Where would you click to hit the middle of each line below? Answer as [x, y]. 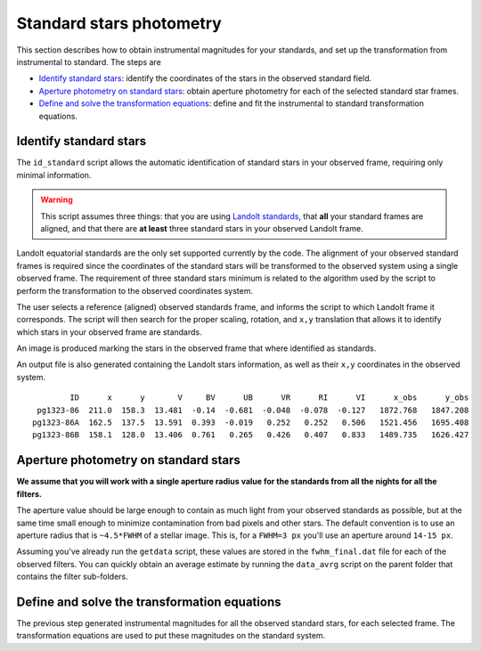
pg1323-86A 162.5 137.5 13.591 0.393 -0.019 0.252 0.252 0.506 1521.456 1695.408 [251, 423]
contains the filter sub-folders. [72, 577]
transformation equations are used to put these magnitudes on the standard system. [171, 636]
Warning [57, 199]
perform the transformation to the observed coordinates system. [135, 290]
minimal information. [54, 175]
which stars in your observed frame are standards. [109, 332]
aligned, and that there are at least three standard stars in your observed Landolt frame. [202, 228]
